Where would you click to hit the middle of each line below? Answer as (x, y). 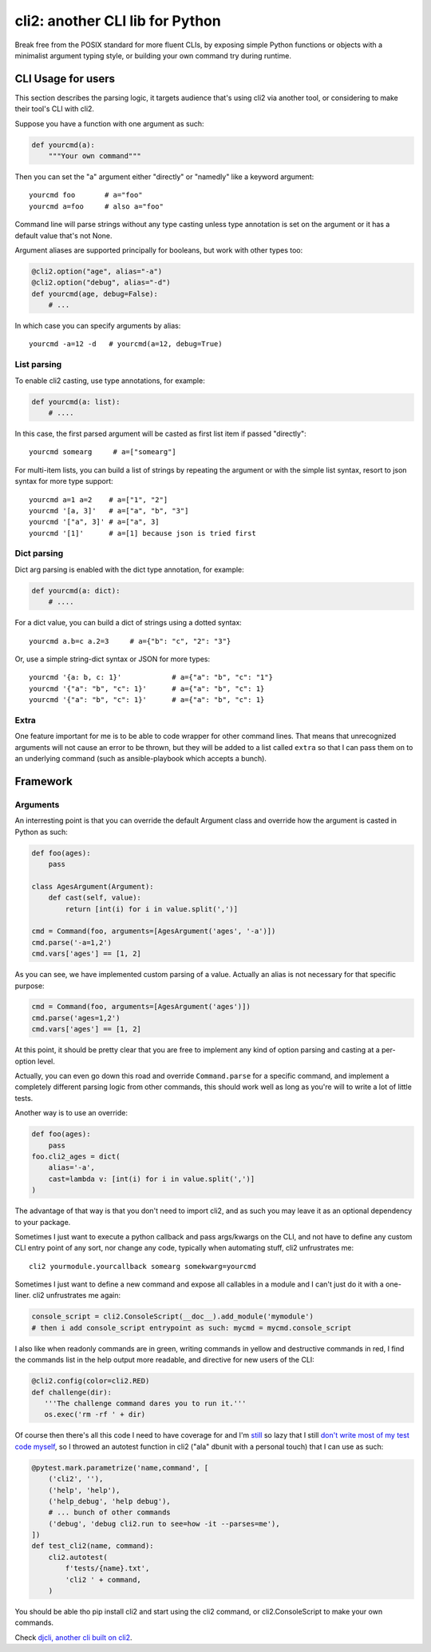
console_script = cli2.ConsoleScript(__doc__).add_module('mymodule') (173, 1317)
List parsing (38, 365)
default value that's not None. (63, 235)
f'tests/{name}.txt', (107, 1568)
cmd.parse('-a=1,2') (71, 942)
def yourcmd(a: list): (76, 401)
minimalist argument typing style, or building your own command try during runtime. (153, 55)
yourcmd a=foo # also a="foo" (96, 206)
